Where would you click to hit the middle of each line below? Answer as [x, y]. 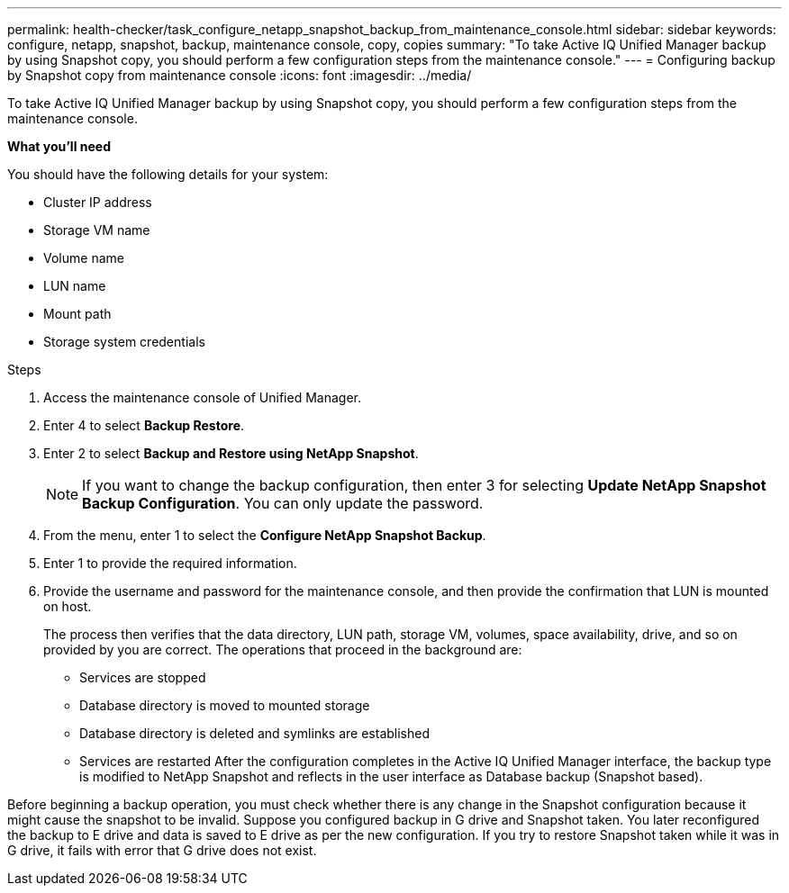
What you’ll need [59, 146]
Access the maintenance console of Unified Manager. [202, 397]
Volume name [84, 258]
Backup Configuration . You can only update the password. [283, 503]
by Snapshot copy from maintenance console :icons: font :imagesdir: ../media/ [240, 75]
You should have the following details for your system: [168, 174]
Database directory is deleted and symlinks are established [254, 733]
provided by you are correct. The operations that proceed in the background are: [283, 649]
